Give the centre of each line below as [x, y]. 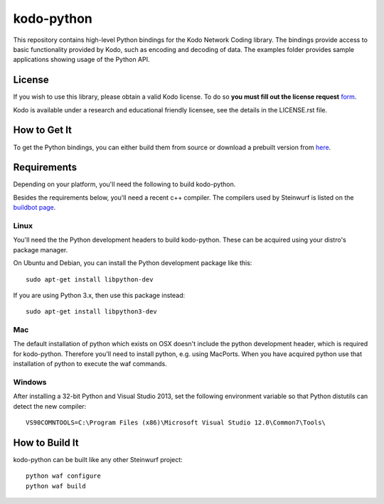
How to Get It [43, 130]
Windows [30, 382]
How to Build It [46, 443]
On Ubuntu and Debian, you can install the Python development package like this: [133, 263]
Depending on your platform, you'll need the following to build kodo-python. [124, 184]
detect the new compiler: [50, 406]
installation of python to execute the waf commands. [90, 364]
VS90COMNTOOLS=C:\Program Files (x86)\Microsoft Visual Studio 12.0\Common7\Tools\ [176, 423]
